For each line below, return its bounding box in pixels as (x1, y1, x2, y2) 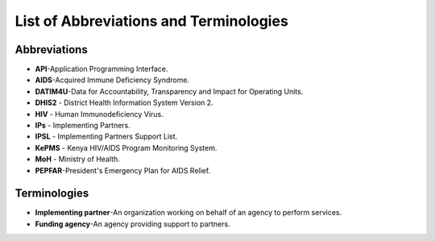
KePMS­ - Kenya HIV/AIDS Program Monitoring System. (35, 143, 217, 152)
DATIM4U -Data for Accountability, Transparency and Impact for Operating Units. (35, 86, 304, 96)
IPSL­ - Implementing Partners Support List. (35, 131, 178, 141)
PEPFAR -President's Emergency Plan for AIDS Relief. (35, 165, 211, 175)
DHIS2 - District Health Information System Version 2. (35, 98, 213, 108)
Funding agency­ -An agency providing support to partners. (35, 218, 230, 229)
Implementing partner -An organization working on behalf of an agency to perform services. (35, 208, 342, 218)
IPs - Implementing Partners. (35, 121, 130, 131)
